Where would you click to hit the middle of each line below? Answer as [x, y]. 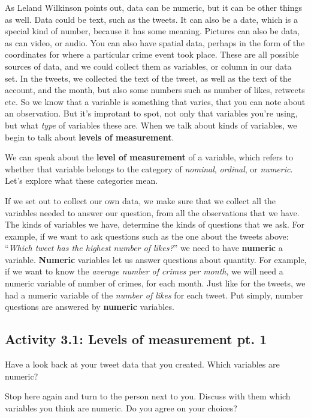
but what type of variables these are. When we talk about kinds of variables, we [151, 125]
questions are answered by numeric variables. [90, 307]
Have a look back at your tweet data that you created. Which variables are [142, 364]
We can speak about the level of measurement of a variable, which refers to [149, 157]
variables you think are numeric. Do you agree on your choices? [121, 407]
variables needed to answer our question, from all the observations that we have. [152, 212]
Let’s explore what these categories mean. [81, 180]
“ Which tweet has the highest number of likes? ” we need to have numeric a [144, 248]
